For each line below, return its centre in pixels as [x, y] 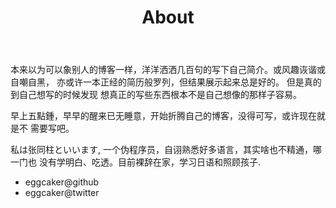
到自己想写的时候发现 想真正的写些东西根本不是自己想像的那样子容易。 [156, 95]
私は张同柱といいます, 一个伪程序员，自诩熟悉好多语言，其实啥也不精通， [161, 150]
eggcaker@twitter [62, 193]
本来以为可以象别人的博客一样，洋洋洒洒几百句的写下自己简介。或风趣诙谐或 [168, 70]
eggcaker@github [62, 182]
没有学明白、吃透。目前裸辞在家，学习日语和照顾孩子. [149, 162]
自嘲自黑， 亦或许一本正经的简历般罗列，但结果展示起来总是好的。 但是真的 [166, 82]
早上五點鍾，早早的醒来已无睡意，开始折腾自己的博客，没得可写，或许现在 [163, 116]
